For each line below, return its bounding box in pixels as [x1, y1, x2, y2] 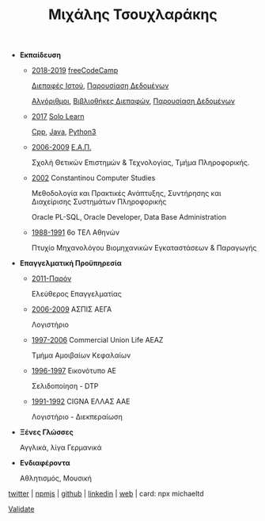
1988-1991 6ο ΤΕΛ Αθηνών [31, 228, 120, 237]
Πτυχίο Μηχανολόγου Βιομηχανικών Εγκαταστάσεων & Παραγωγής [31, 243, 257, 253]
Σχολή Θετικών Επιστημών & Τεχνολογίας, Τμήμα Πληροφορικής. [31, 158, 250, 167]
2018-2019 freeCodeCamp [31, 66, 119, 75]
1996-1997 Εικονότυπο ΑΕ [31, 366, 117, 376]
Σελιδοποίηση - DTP [31, 381, 99, 391]
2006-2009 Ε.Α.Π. [31, 143, 92, 152]
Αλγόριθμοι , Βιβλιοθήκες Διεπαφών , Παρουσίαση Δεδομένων [31, 97, 236, 106]
